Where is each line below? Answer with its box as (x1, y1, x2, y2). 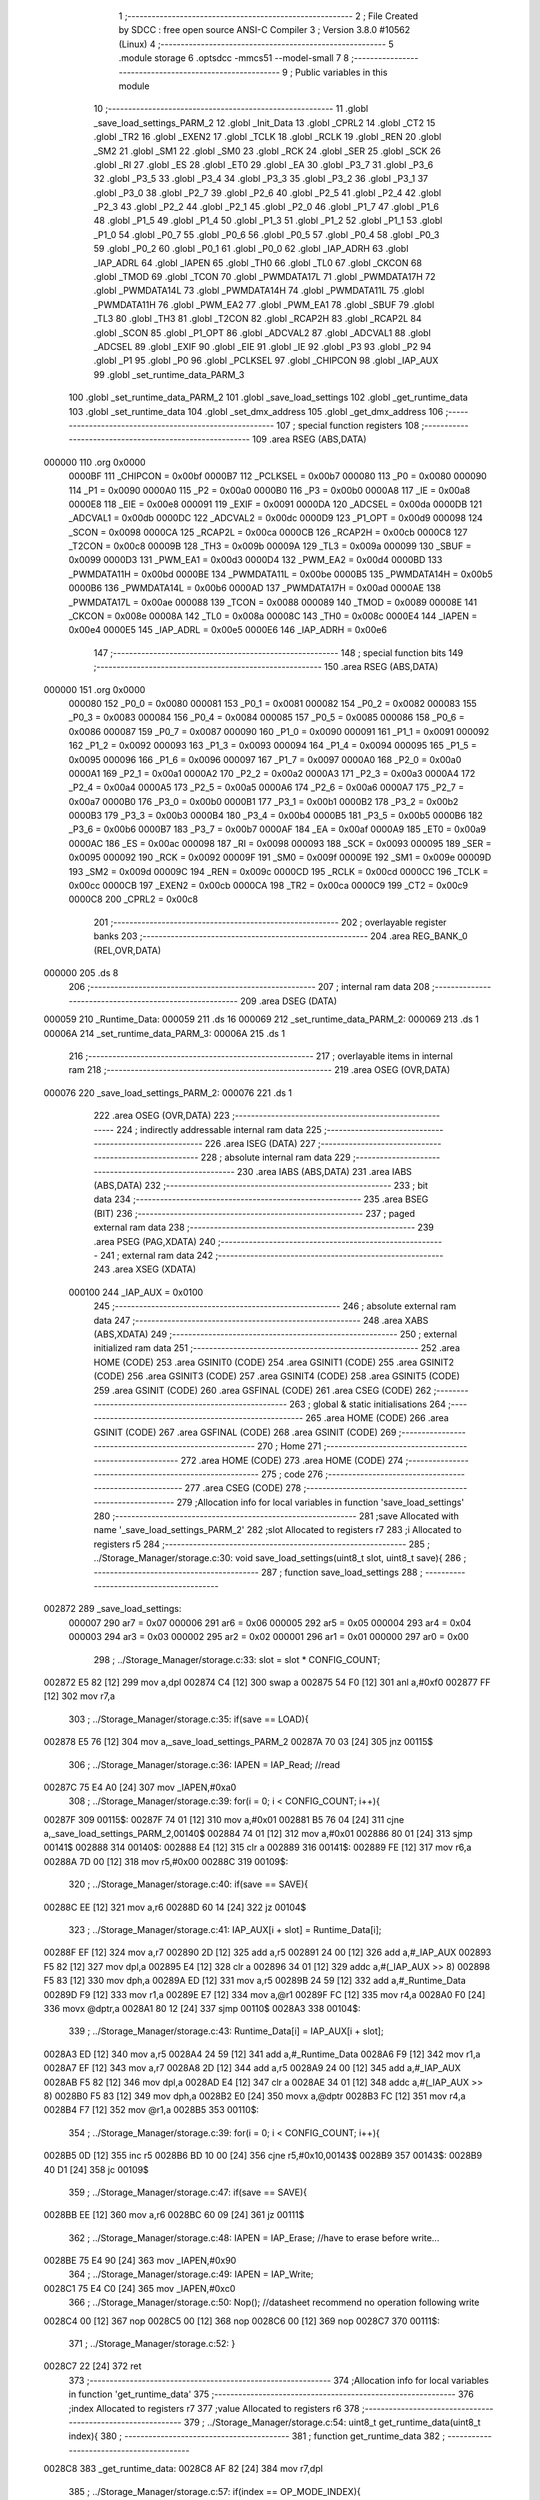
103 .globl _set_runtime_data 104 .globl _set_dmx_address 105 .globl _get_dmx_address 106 (68, 405, 444, 417)
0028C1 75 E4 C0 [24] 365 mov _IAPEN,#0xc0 (43, 2282, 236, 2294)
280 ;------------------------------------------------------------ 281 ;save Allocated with (93, 1510, 459, 1522)
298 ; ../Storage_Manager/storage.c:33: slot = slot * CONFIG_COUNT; (93, 1653, 381, 1665)
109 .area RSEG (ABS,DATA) (251, 433, 367, 445)
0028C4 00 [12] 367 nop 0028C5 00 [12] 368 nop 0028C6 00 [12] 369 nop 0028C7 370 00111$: (43, 2315, 440, 2327)
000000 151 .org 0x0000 (43, 683, 146, 695)
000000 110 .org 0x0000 (43, 456, 146, 468)
